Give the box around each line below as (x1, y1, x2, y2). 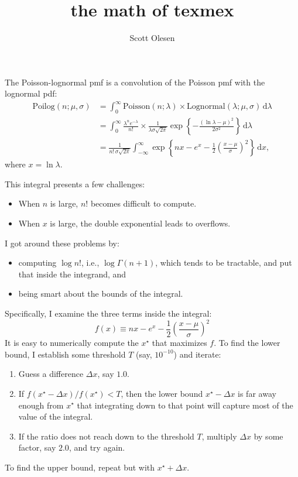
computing (18, 256, 57, 269)
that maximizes (152, 337, 207, 349)
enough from (18, 399, 64, 411)
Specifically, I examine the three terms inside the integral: (5, 307, 212, 320)
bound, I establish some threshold (5, 348, 126, 360)
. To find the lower (214, 337, 280, 349)
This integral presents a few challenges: (5, 177, 145, 190)
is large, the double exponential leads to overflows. (50, 217, 231, 229)
